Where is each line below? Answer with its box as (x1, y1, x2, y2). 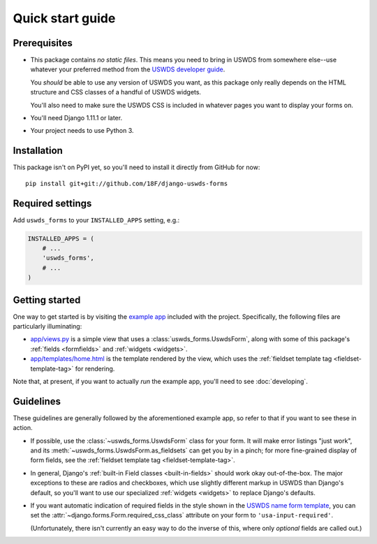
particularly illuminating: (13, 322, 82, 331)
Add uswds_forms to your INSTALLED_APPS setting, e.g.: (13, 215, 180, 224)
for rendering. (75, 364, 115, 373)
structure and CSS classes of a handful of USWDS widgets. (30, 88, 202, 96)
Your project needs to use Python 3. (30, 127, 134, 135)
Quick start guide (13, 10, 116, 26)
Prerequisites (13, 37, 73, 49)
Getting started (13, 294, 81, 306)
